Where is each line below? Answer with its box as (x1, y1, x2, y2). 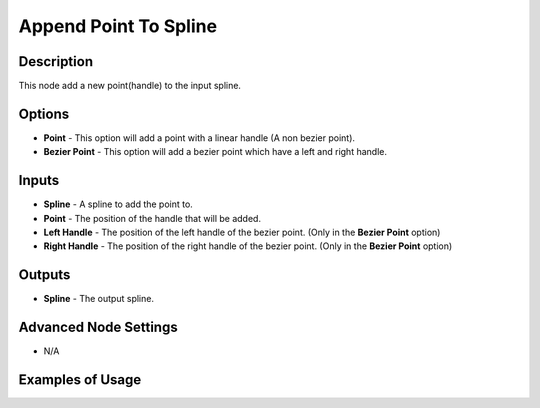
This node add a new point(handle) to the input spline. (18, 80, 242, 92)
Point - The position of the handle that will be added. (43, 212, 262, 224)
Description (18, 53, 94, 70)
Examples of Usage (18, 371, 142, 389)
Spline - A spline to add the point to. (43, 198, 194, 210)
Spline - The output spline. (43, 293, 155, 305)
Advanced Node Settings (18, 319, 179, 336)
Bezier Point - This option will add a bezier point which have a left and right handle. (43, 146, 387, 158)
